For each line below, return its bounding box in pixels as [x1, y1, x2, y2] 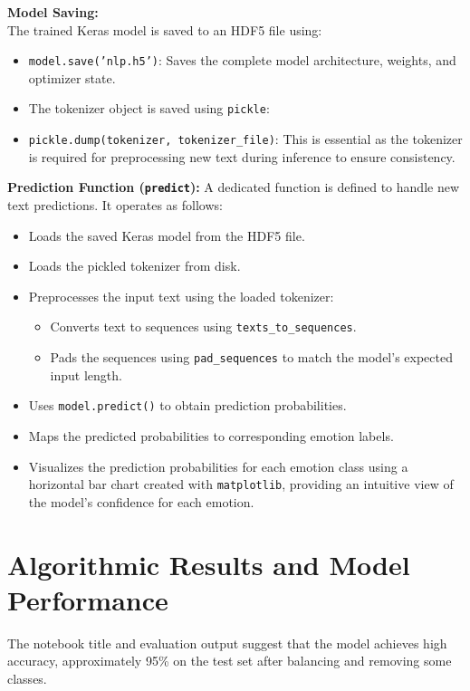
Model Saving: [7, 3, 99, 21]
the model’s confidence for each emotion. [28, 492, 254, 511]
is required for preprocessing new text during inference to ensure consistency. [28, 147, 456, 166]
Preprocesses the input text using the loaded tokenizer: [28, 286, 334, 305]
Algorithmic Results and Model [7, 545, 410, 582]
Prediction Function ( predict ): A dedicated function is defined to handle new [7, 178, 460, 197]
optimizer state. [28, 68, 116, 87]
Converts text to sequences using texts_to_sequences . [50, 317, 357, 336]
